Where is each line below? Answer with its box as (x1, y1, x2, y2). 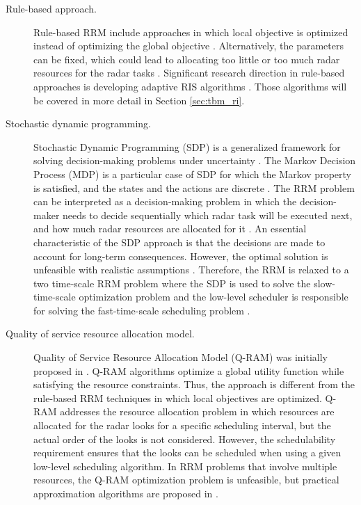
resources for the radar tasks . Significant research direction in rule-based (33, 65, 345, 80)
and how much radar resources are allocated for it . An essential (33, 221, 307, 236)
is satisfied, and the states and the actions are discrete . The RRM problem (33, 180, 355, 195)
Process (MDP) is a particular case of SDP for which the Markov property (33, 166, 351, 181)
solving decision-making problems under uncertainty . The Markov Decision (33, 153, 356, 168)
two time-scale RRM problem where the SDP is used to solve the (33, 275, 311, 290)
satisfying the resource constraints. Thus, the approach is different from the (33, 377, 355, 392)
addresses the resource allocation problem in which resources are (60, 404, 335, 419)
